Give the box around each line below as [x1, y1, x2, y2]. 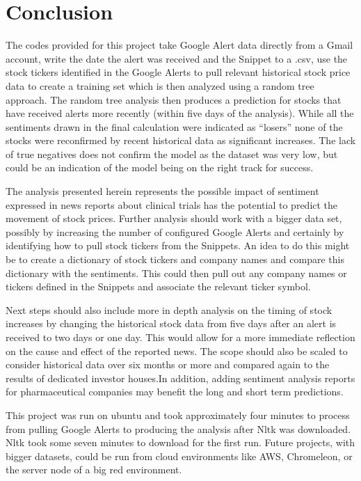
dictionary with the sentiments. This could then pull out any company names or [6, 265, 347, 280]
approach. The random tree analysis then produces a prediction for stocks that [6, 92, 342, 107]
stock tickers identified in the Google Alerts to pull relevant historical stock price [6, 65, 351, 79]
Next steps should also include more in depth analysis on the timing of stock [6, 302, 332, 317]
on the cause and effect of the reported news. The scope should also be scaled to [6, 343, 348, 358]
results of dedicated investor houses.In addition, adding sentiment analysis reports [6, 370, 355, 385]
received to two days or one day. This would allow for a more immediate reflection [6, 330, 355, 344]
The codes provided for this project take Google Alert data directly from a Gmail [6, 38, 353, 52]
